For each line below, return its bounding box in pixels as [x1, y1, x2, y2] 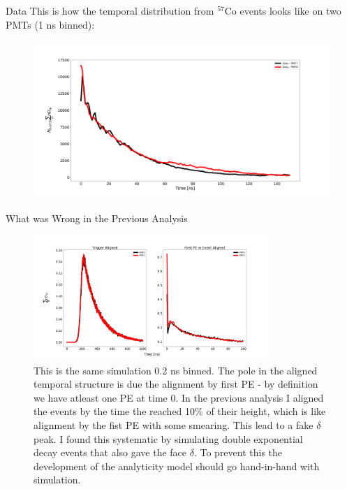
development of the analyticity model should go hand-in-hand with [34, 458, 320, 473]
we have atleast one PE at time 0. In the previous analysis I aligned [34, 390, 324, 404]
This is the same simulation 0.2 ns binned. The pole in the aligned [34, 363, 318, 377]
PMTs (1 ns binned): [6, 17, 95, 31]
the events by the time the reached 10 [34, 404, 195, 418]
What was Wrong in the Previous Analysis [6, 210, 188, 225]
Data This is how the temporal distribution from [6, 3, 214, 17]
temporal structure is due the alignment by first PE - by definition [34, 377, 318, 391]
